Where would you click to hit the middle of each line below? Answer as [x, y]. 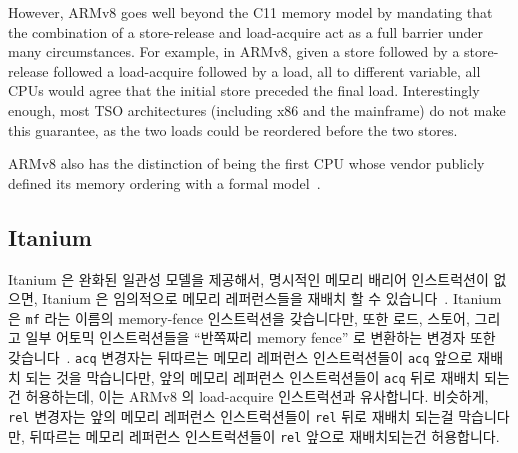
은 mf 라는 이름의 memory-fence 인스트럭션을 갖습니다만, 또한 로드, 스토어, [239, 317]
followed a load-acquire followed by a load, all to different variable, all [267, 70]
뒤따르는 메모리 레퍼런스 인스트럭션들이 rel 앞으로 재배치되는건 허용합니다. [264, 435]
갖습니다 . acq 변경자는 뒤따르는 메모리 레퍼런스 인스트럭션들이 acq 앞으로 [240, 356]
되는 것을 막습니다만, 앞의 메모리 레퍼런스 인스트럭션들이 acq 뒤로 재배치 [252, 376]
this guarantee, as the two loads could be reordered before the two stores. [233, 129]
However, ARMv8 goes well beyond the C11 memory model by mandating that [250, 12]
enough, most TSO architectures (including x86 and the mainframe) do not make [257, 109]
